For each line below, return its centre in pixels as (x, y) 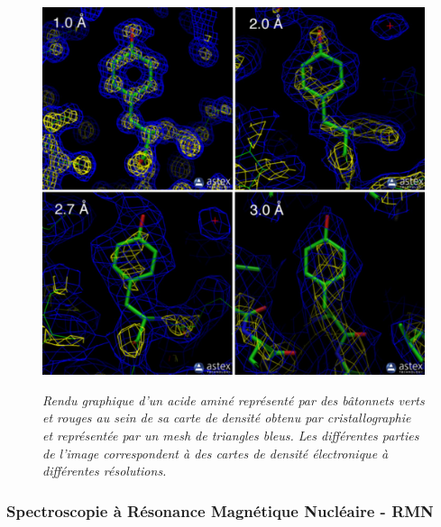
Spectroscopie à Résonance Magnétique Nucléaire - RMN (220, 510)
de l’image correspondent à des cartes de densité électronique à (216, 453)
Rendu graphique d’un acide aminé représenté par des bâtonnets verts (234, 400)
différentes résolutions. (105, 471)
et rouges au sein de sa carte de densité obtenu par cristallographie (227, 418)
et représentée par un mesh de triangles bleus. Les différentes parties (231, 436)
